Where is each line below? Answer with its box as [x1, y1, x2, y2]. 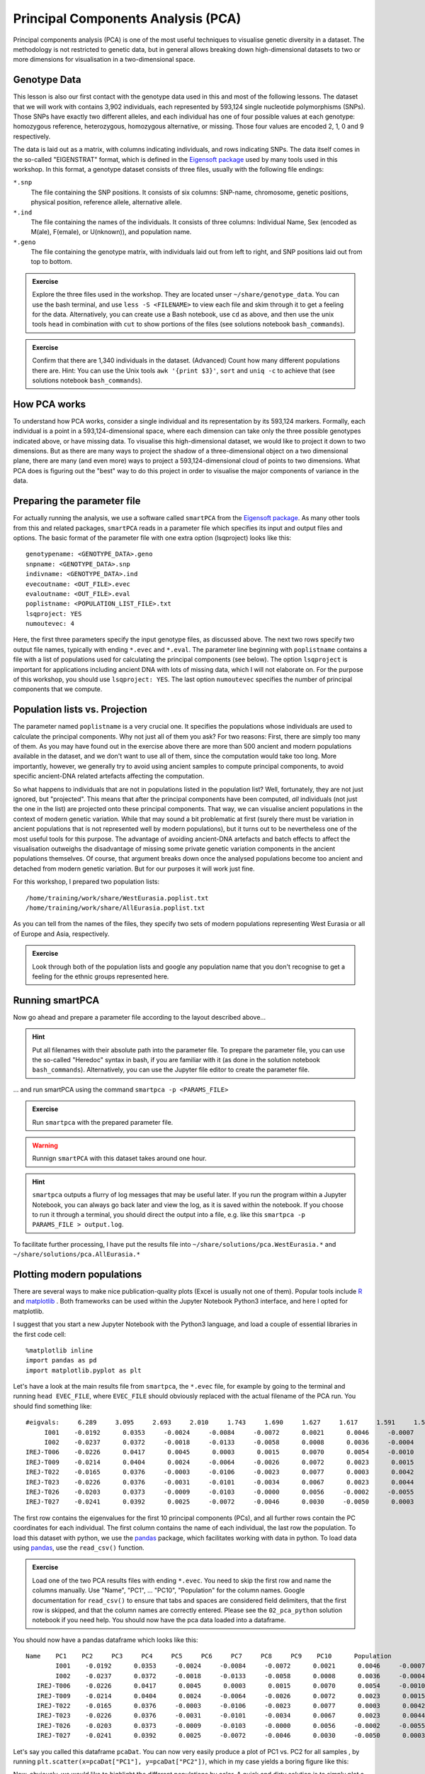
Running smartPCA [13, 994, 100, 1006]
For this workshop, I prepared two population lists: [13, 877, 160, 886]
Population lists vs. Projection [13, 703, 148, 716]
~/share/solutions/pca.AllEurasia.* [13, 1250, 141, 1259]
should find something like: [13, 1401, 92, 1410]
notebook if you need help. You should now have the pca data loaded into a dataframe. [32, 1616, 286, 1624]
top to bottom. [30, 258, 72, 266]
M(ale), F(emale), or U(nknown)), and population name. [30, 228, 192, 236]
